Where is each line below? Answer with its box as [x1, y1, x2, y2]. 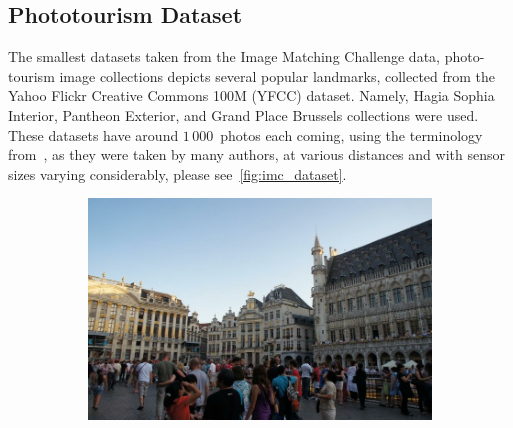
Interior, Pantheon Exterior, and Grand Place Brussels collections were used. [8, 104, 479, 125]
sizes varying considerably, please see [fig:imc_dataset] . [8, 163, 347, 184]
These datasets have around [8, 124, 179, 145]
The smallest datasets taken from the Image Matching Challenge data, [8, 46, 440, 67]
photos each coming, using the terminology [220, 124, 483, 145]
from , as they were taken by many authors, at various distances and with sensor [8, 144, 505, 165]
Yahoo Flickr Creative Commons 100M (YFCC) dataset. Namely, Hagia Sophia [8, 85, 495, 106]
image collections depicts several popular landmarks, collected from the [59, 65, 496, 86]
